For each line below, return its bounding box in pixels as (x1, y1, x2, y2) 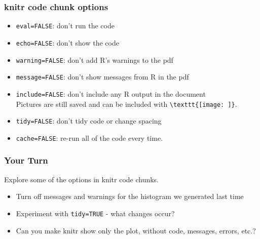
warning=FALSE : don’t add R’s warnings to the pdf (16, 54, 173, 65)
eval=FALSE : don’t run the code (16, 20, 115, 31)
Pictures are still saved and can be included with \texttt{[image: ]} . (16, 98, 237, 109)
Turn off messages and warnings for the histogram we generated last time (16, 191, 244, 202)
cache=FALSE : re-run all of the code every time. (16, 132, 163, 143)
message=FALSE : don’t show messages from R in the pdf (16, 71, 189, 82)
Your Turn (4, 154, 48, 167)
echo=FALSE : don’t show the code (16, 37, 119, 48)
